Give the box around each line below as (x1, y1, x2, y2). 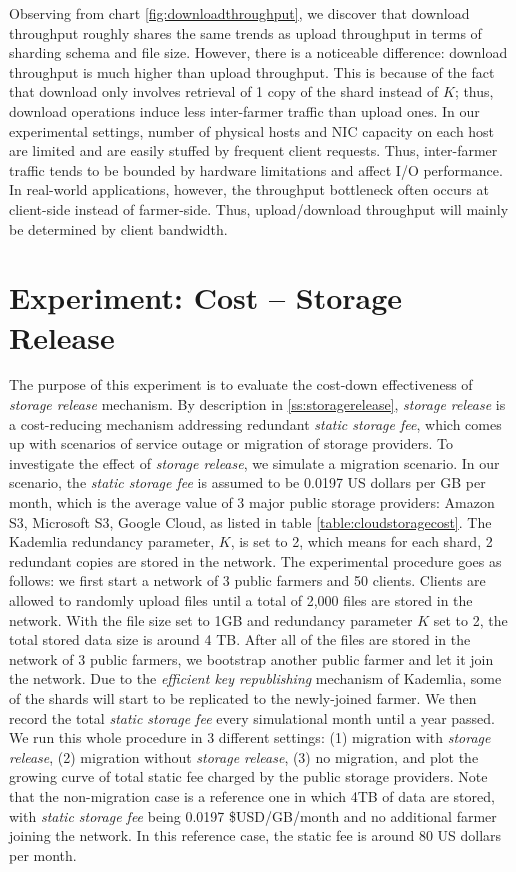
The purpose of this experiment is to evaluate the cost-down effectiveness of (9, 374, 473, 395)
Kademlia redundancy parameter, (9, 531, 215, 552)
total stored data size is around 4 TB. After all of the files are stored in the (9, 629, 471, 650)
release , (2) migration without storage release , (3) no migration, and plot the (9, 746, 479, 767)
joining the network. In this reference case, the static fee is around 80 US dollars (9, 825, 502, 846)
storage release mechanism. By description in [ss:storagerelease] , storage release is (9, 394, 506, 415)
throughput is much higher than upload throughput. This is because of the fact (9, 61, 495, 82)
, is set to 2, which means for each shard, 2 (230, 531, 493, 552)
